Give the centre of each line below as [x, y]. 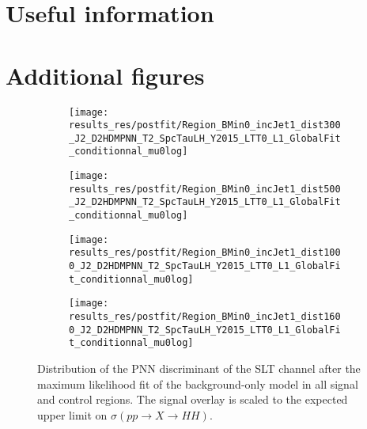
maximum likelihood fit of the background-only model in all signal [198, 383]
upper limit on [72, 414]
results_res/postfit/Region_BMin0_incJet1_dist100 [205, 253]
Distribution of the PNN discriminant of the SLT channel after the [199, 368]
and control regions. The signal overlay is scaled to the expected [193, 399]
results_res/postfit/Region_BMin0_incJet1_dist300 [205, 125]
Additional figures [105, 75]
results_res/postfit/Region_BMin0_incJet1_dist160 [205, 317]
